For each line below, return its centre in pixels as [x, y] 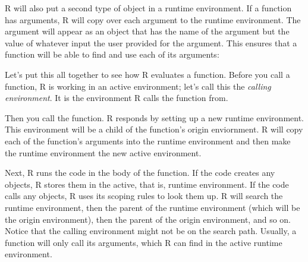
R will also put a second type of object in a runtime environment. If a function [148, 8]
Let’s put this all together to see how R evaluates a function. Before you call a [147, 74]
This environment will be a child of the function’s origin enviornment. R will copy [154, 129]
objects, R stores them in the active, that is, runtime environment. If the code [147, 184]
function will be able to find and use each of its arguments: [112, 54]
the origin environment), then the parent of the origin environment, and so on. [148, 219]
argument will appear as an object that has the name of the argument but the [147, 31]
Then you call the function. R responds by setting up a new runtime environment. [155, 117]
